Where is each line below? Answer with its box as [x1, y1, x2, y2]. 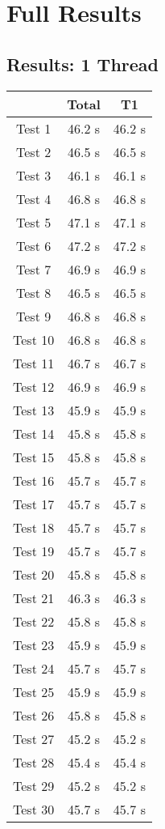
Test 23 [13, 635, 55, 654]
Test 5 [16, 212, 52, 232]
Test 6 [16, 236, 52, 255]
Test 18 [13, 517, 55, 537]
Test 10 [13, 329, 55, 349]
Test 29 [13, 776, 55, 795]
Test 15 [13, 447, 55, 466]
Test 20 [13, 564, 55, 584]
